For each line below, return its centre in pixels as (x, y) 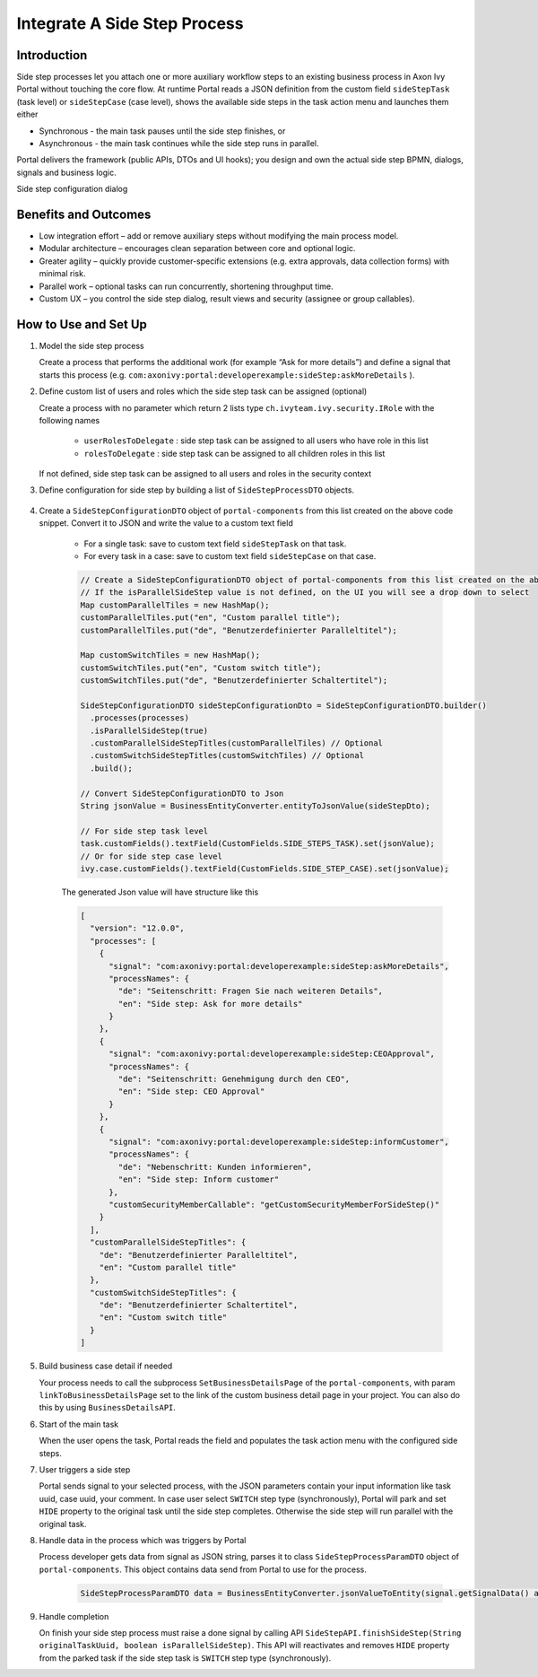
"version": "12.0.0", (138, 928)
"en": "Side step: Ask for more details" (210, 1004)
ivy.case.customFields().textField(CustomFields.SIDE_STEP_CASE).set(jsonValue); (265, 869)
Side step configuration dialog (72, 189)
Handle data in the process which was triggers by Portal (143, 1540)
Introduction (52, 55)
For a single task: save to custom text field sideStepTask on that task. (215, 544)
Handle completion (74, 1616)
